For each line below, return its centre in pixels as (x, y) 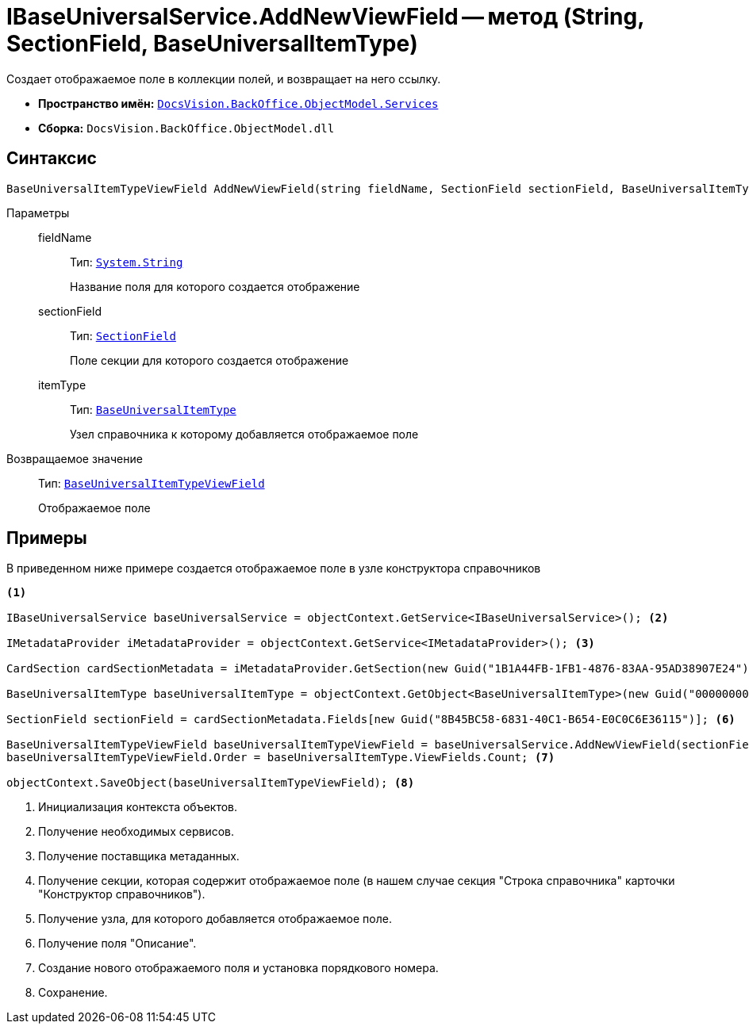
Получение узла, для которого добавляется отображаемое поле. (215, 919)
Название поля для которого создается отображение (215, 286)
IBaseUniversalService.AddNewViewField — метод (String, (325, 17)
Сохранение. (73, 993)
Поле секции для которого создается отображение (209, 360)
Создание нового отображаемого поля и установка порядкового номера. (238, 968)
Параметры (38, 213)
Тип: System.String (127, 262)
